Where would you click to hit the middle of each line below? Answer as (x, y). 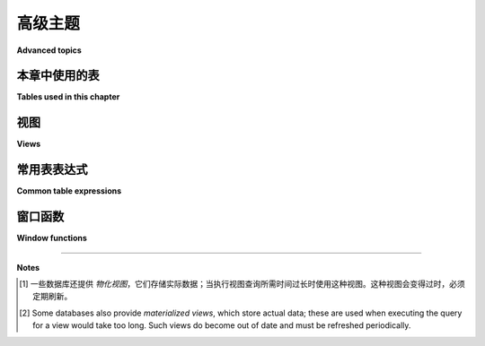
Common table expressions (69, 191)
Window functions (52, 238)
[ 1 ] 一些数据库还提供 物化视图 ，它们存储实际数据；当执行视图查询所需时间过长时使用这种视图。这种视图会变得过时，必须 (242, 283)
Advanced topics (49, 50)
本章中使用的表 (58, 76)
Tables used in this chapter (68, 97)
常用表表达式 (52, 170)
